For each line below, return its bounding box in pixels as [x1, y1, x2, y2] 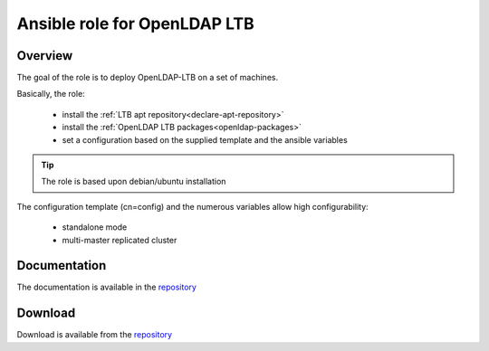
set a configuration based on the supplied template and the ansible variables [62, 134, 348, 145]
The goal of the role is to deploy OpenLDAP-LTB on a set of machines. [16, 72, 279, 83]
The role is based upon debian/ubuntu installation [41, 176, 226, 187]
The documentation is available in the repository [16, 281, 197, 293]
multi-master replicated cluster [62, 234, 177, 245]
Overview [16, 48, 73, 63]
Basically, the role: [16, 89, 85, 100]
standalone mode [62, 222, 128, 232]
